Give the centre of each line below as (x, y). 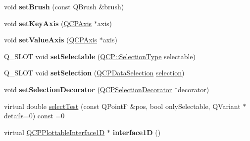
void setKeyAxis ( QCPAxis (48, 23)
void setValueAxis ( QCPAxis (51, 40)
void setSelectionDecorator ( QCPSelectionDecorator (88, 89)
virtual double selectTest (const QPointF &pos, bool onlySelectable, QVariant (122, 106)
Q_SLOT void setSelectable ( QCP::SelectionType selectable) (100, 56)
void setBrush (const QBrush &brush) (64, 6)
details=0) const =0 (34, 116)
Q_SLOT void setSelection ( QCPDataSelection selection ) (94, 73)
